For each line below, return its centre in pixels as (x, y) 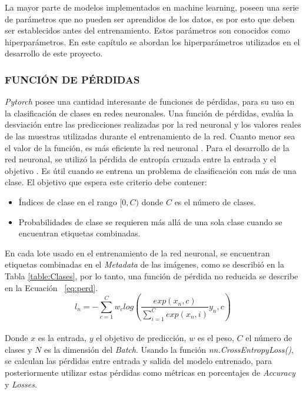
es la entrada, (62, 338)
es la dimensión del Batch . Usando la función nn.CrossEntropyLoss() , (169, 349)
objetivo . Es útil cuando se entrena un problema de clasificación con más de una (151, 170)
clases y (19, 349)
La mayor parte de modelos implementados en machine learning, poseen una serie (152, 7)
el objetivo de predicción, (141, 338)
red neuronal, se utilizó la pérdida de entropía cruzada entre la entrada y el (141, 159)
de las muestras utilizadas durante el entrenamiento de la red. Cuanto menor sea (150, 136)
